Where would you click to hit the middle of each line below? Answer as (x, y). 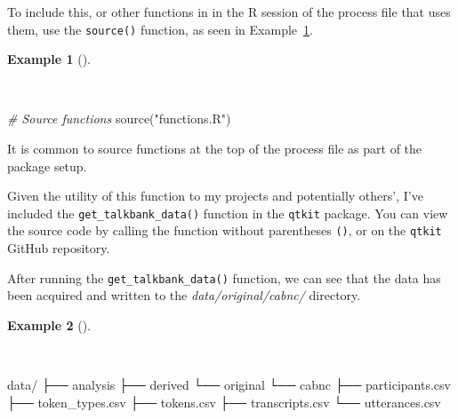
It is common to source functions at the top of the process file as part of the (215, 149)
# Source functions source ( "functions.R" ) (119, 119)
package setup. (47, 166)
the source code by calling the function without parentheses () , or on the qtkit (225, 230)
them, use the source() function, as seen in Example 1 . (160, 29)
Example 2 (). (49, 324)
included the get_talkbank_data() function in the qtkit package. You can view (228, 213)
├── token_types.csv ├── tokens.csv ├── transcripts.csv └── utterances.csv (224, 402)
